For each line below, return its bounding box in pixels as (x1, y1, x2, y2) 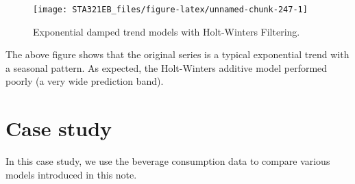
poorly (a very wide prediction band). (5, 74, 164, 88)
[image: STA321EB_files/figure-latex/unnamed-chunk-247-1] (33, 5, 308, 14)
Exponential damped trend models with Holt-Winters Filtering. (33, 24, 300, 38)
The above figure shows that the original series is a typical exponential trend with (5, 47, 350, 62)
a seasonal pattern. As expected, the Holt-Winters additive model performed (5, 60, 328, 75)
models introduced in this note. (5, 167, 137, 181)
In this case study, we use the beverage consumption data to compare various (5, 154, 330, 168)
